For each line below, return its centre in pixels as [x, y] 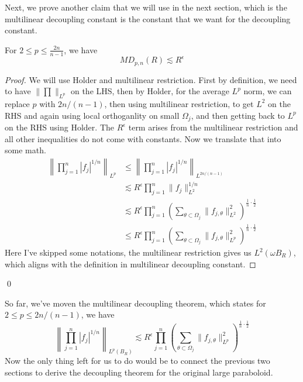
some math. [25, 150]
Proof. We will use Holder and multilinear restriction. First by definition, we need [151, 79]
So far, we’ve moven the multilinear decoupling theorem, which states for [135, 303]
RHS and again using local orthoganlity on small [92, 115]
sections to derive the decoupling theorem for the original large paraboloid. [139, 372]
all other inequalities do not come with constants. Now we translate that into [143, 138]
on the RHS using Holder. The [59, 127]
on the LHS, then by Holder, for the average [150, 91]
